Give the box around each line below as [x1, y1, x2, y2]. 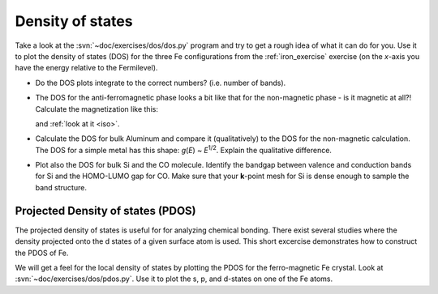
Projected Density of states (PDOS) [15, 203, 196, 218]
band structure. [35, 182, 87, 192]
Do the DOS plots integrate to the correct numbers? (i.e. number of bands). [35, 78, 286, 87]
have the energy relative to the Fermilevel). [15, 63, 158, 73]
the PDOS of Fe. [15, 248, 69, 258]
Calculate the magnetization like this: [35, 104, 158, 113]
